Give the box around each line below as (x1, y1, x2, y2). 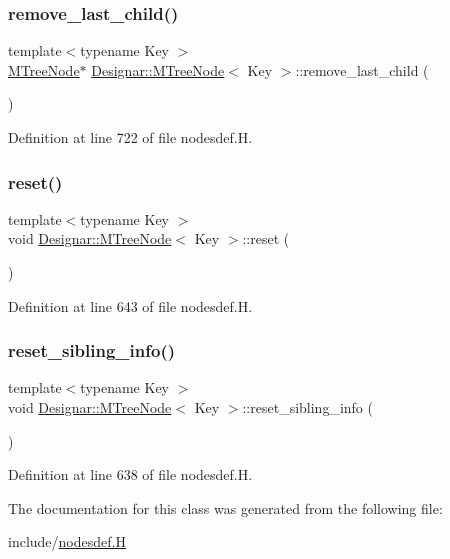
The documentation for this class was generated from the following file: (8, 497, 443, 518)
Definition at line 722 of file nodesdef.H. (8, 127, 253, 147)
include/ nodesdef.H (8, 531, 126, 552)
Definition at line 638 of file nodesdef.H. (8, 464, 253, 485)
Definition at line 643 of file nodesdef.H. (8, 295, 253, 316)
